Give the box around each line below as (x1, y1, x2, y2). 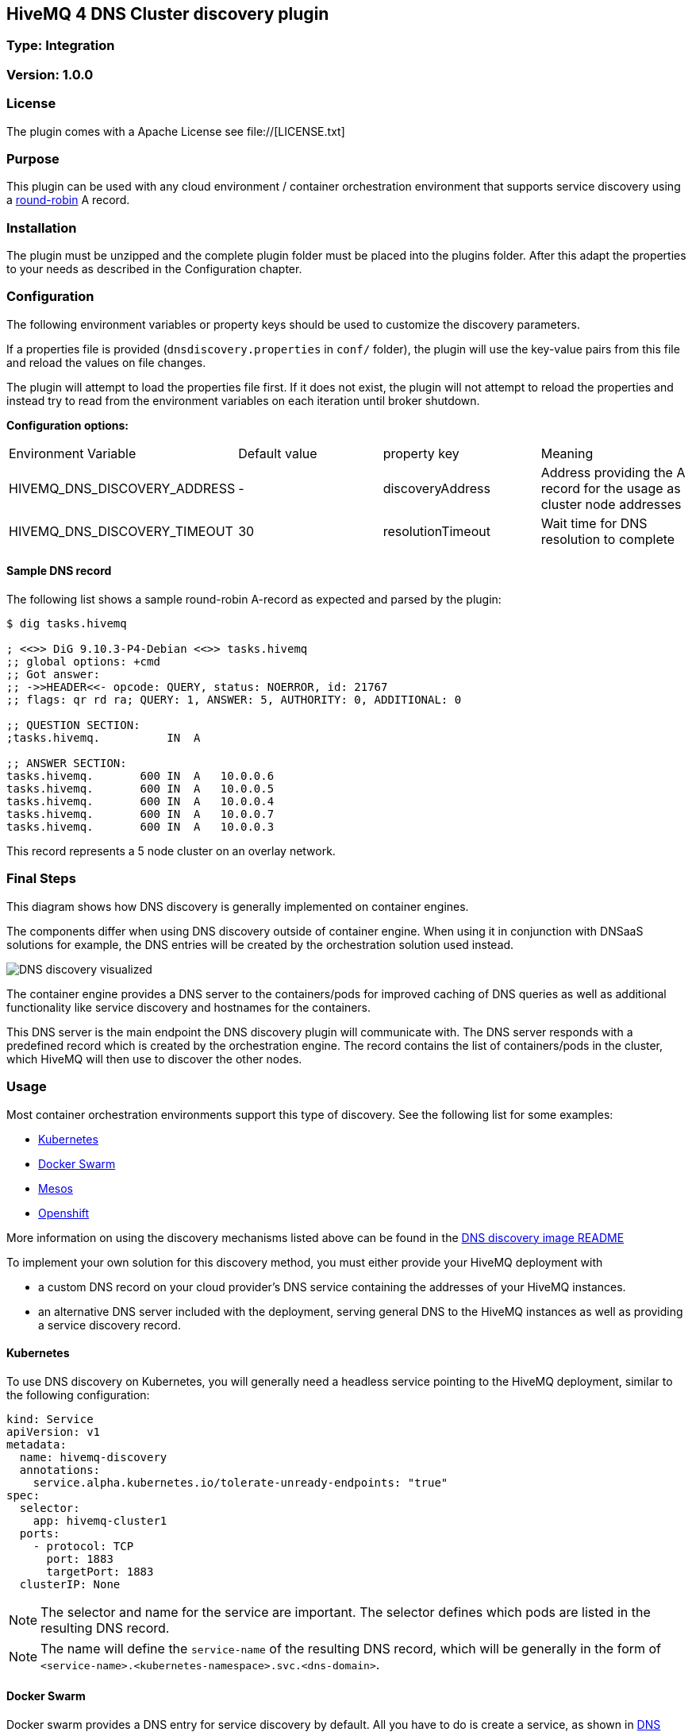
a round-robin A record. (6, 193, 130, 207)
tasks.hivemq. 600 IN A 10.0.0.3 (6, 820, 275, 834)
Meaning (540, 445, 594, 461)
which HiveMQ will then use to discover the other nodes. (6, 1051, 302, 1066)
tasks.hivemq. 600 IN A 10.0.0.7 (6, 808, 275, 821)
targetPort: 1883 (46, 1564, 154, 1578)
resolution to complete (540, 530, 675, 547)
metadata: (6, 1437, 67, 1451)
